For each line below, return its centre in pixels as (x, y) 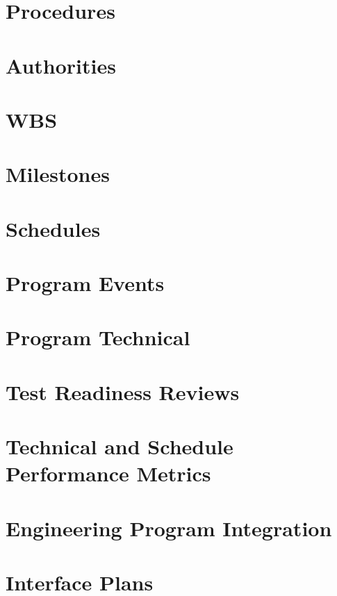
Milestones (58, 174)
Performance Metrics (108, 473)
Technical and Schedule (120, 446)
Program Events (85, 283)
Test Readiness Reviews (123, 391)
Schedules (53, 228)
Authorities (61, 65)
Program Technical (98, 337)
